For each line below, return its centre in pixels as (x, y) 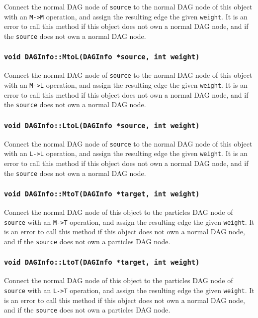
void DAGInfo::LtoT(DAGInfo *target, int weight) (102, 262)
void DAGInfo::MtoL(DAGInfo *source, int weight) (102, 57)
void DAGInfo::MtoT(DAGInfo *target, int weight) (102, 194)
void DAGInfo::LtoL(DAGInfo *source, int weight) (102, 125)
